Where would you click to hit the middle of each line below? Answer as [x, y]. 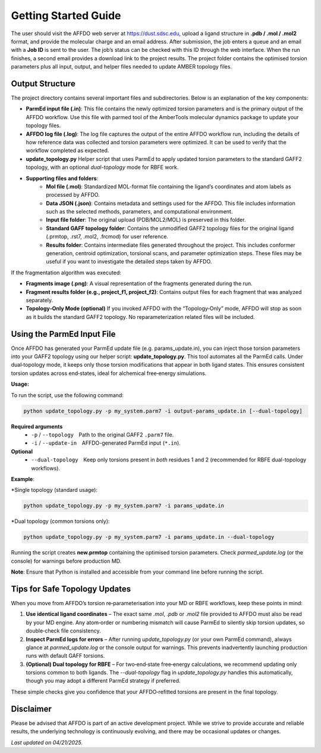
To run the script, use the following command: [67, 395]
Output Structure [43, 83]
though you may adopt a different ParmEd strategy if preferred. [103, 681]
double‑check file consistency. [63, 631]
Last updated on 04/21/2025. [47, 742]
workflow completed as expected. [67, 151]
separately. [40, 300]
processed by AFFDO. [73, 195]
